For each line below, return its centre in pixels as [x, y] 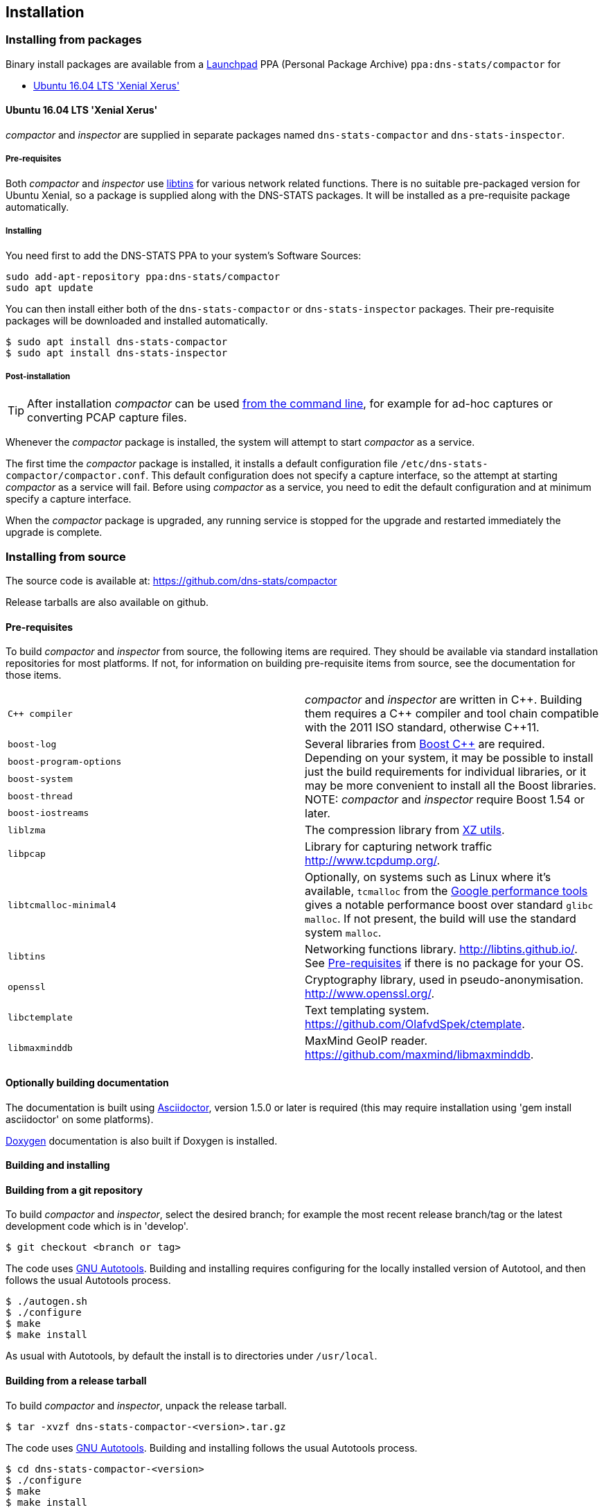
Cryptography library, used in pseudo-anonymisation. [444, 980]
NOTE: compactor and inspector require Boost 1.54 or [445, 800]
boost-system [40, 779]
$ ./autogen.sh [47, 1302]
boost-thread [40, 796]
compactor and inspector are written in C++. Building [444, 700]
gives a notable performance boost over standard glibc [449, 905]
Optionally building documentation [87, 1082]
